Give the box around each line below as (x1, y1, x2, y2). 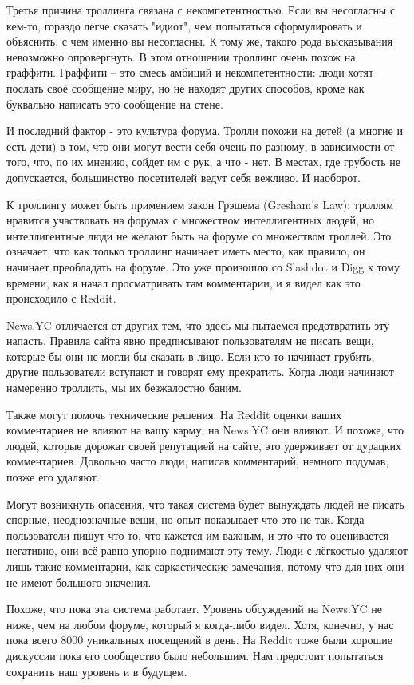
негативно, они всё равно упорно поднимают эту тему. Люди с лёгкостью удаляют (6, 542, 408, 559)
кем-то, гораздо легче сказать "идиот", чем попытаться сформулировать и (6, 17, 362, 34)
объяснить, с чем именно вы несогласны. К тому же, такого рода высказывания (6, 33, 393, 49)
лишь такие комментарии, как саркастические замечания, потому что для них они (6, 558, 404, 574)
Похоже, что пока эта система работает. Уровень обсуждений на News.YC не (6, 600, 382, 617)
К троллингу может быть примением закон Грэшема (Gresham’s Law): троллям (6, 196, 394, 212)
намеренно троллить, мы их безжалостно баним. (6, 379, 242, 396)
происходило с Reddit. (6, 290, 116, 307)
